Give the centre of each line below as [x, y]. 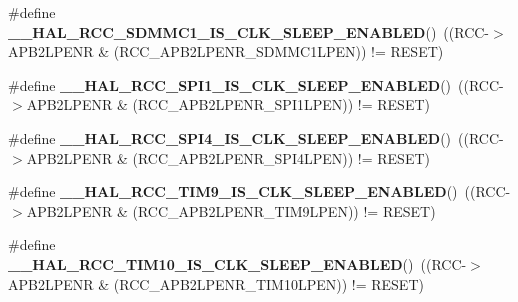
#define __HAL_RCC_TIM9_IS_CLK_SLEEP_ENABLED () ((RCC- [259, 191]
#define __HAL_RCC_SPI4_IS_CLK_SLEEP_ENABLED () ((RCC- [256, 137]
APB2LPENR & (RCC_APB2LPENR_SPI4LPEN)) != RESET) [228, 157]
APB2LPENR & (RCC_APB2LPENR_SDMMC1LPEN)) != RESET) [226, 51]
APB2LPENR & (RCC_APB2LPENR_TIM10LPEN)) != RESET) [216, 283]
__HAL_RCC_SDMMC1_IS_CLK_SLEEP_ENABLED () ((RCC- [249, 31]
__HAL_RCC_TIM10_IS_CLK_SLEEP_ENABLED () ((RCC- [237, 263]
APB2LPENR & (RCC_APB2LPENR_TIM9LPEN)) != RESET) [231, 210]
